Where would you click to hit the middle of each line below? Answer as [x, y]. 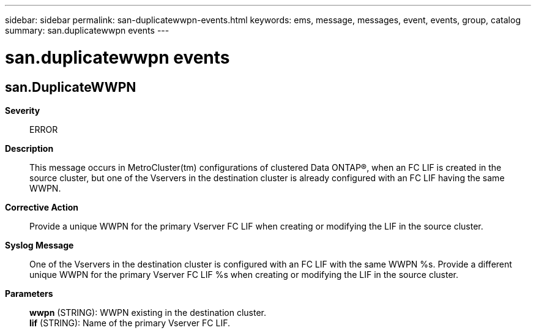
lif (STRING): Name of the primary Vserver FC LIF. [130, 323]
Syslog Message [39, 245]
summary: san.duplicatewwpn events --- [87, 30]
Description [29, 148]
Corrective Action [42, 207]
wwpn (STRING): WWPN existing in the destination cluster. [148, 312]
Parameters [29, 293]
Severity [23, 110]
